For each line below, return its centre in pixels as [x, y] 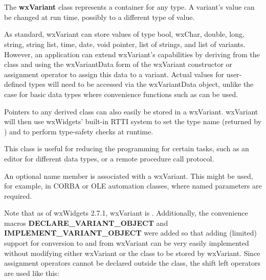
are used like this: [32, 273]
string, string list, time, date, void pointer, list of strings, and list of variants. [125, 44]
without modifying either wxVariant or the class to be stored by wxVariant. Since [132, 253]
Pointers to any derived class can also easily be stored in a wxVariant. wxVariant [131, 111]
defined [15, 84]
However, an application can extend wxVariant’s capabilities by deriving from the [132, 54]
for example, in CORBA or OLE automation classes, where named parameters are [133, 186]
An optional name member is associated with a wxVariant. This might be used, [129, 176]
